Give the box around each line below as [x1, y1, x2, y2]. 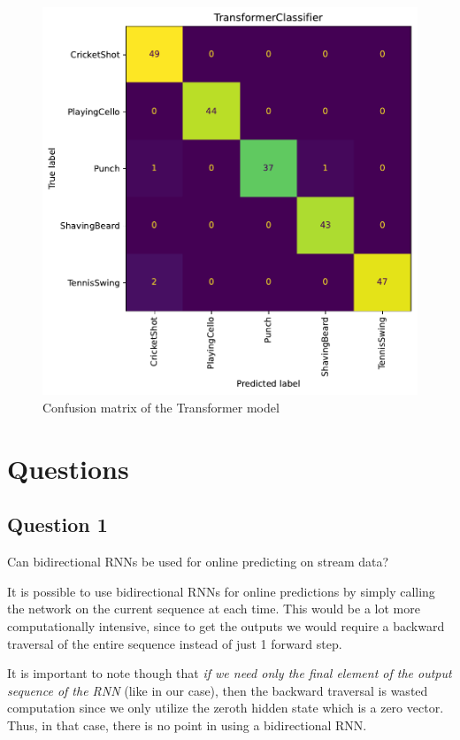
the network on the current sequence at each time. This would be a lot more [7, 599, 420, 618]
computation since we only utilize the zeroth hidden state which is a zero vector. [7, 698, 444, 717]
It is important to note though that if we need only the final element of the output [7, 664, 452, 682]
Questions [7, 450, 129, 486]
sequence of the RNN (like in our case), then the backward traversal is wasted [7, 681, 428, 699]
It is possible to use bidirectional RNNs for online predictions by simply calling [7, 582, 435, 600]
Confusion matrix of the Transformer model [42, 398, 280, 416]
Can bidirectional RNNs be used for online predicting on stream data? [7, 552, 389, 571]
